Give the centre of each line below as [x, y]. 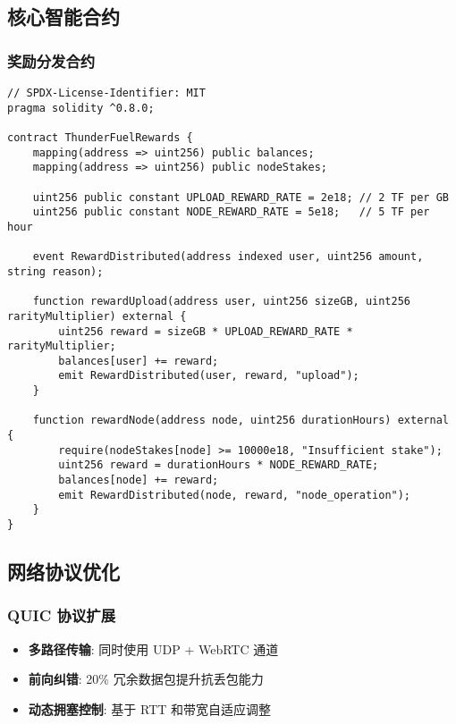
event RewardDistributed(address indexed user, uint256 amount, [228, 257]
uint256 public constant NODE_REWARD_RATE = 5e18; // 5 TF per [231, 212]
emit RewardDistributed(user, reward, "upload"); [209, 376]
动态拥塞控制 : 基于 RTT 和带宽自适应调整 [150, 708]
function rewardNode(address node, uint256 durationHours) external [241, 421]
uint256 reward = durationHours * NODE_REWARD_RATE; [219, 465]
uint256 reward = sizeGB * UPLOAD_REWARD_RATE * [206, 331]
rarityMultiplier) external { [97, 316]
